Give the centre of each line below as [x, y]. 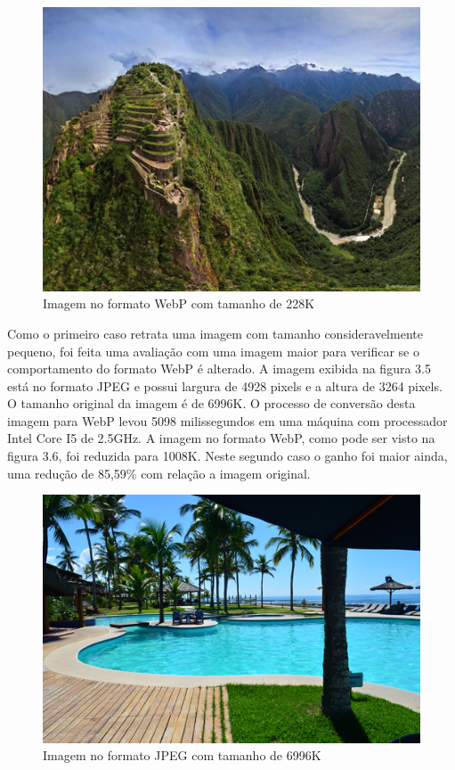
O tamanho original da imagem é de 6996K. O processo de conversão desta [211, 403]
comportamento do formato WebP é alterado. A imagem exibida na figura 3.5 [219, 369]
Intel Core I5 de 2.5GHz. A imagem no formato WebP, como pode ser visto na [221, 438]
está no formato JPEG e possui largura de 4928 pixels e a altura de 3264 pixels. [225, 385]
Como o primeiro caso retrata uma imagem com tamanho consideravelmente [215, 333]
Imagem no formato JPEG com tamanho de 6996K [182, 755]
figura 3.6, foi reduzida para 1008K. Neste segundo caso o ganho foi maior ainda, [227, 456]
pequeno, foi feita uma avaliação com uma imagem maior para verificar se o [213, 351]
